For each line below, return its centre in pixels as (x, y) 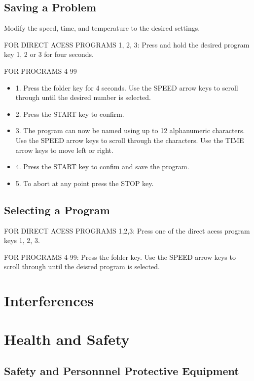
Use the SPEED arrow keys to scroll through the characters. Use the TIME (130, 140)
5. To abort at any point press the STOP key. (85, 183)
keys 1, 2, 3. (22, 240)
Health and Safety (67, 339)
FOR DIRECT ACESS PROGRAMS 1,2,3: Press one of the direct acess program (127, 230)
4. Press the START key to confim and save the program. (102, 167)
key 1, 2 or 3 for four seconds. (49, 54)
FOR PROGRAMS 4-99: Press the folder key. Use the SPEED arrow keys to (120, 257)
